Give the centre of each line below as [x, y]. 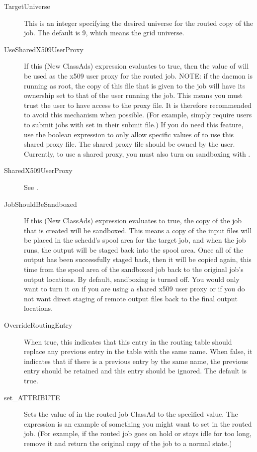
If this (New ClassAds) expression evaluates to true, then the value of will [136, 66]
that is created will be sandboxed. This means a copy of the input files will [138, 230]
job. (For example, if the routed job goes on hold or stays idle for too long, [138, 433]
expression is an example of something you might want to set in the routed [138, 423]
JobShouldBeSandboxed [41, 204]
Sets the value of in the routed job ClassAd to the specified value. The [131, 414]
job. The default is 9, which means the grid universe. [104, 33]
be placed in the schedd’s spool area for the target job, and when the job [135, 240]
